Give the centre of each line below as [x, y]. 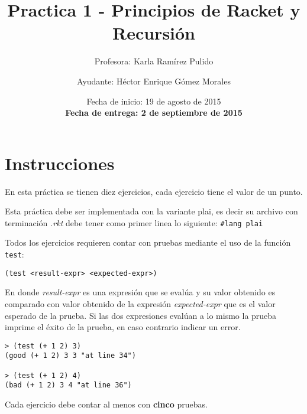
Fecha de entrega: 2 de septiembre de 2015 [154, 113]
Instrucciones [60, 163]
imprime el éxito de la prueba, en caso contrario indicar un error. [123, 327]
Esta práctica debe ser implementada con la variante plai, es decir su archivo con [151, 211]
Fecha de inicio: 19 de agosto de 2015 [154, 101]
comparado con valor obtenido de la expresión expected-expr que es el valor [140, 303]
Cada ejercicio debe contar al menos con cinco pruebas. [106, 404]
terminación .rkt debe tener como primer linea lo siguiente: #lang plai [134, 222]
